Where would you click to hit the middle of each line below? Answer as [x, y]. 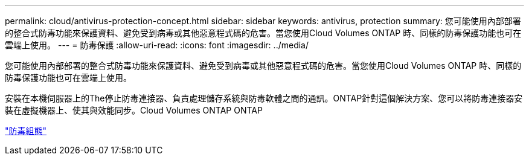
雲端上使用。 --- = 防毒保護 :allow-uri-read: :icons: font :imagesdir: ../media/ [157, 45]
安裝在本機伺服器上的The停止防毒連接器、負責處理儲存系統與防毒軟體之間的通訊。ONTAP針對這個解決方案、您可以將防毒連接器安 [264, 98]
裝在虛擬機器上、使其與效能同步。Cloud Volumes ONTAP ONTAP [134, 110]
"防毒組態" [26, 131]
